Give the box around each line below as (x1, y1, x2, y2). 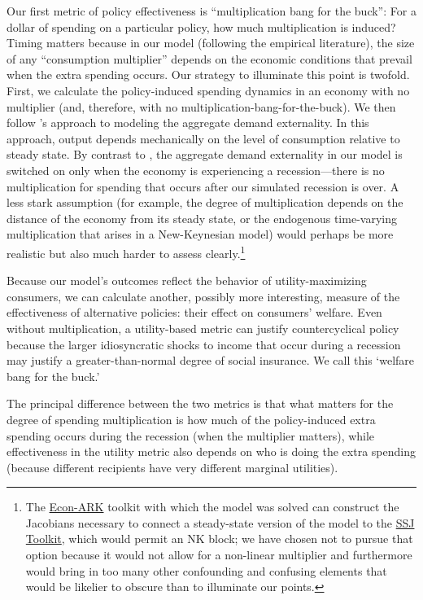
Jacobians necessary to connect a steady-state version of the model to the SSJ (25, 514, 415, 531)
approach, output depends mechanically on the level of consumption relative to (7, 129, 400, 147)
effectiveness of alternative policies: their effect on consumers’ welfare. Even (7, 304, 382, 321)
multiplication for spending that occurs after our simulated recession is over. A (7, 177, 399, 195)
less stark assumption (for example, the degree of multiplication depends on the (7, 194, 403, 211)
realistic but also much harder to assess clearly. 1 (7, 242, 246, 261)
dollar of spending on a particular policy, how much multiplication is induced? (7, 18, 396, 35)
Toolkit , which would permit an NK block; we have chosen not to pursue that (25, 530, 413, 547)
